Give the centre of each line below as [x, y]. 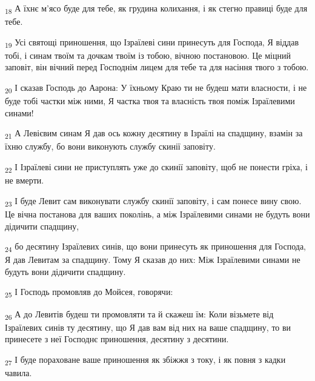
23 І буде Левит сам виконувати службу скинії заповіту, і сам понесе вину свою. [153, 201]
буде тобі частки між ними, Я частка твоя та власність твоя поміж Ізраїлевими [150, 101]
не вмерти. [25, 180]
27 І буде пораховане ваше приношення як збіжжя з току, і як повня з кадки [145, 360]
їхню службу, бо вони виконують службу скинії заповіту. [110, 146]
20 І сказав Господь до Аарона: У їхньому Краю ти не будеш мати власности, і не [156, 88]
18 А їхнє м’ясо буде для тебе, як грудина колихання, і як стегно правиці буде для [156, 9]
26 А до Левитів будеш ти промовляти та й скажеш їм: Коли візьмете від [139, 314]
